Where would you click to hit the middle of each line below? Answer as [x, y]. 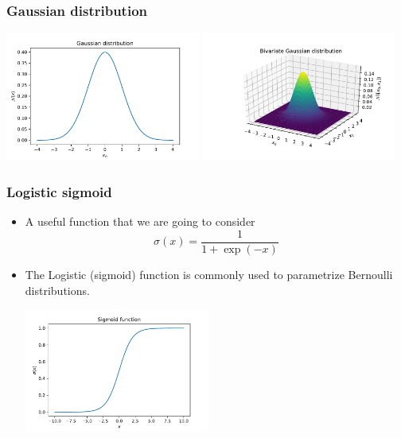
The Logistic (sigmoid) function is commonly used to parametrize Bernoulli [209, 274]
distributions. [57, 290]
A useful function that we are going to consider [140, 221]
